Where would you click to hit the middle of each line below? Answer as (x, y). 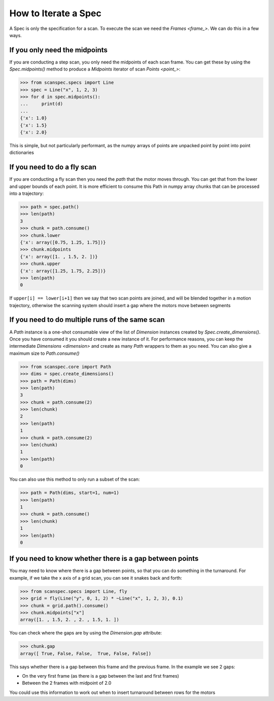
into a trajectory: (27, 193)
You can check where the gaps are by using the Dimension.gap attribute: (86, 633)
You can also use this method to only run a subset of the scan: (75, 479)
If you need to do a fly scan (53, 167)
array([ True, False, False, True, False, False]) (86, 653)
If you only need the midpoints (58, 50)
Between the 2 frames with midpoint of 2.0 (67, 683)
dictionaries (22, 153)
